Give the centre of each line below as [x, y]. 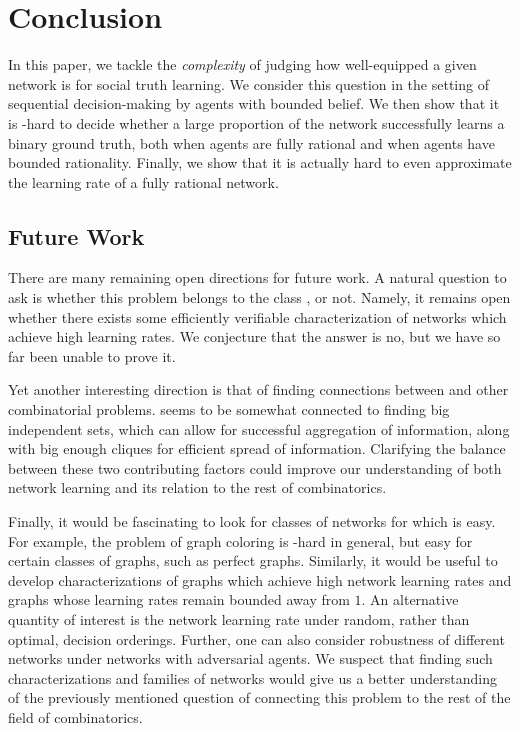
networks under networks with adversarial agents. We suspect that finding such [250, 658]
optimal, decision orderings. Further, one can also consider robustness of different [256, 638]
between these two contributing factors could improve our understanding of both [255, 467]
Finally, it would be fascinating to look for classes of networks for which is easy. [252, 521]
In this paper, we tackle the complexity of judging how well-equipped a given [242, 64]
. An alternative [410, 599]
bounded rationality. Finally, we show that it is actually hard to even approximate [260, 162]
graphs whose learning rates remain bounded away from [179, 599]
